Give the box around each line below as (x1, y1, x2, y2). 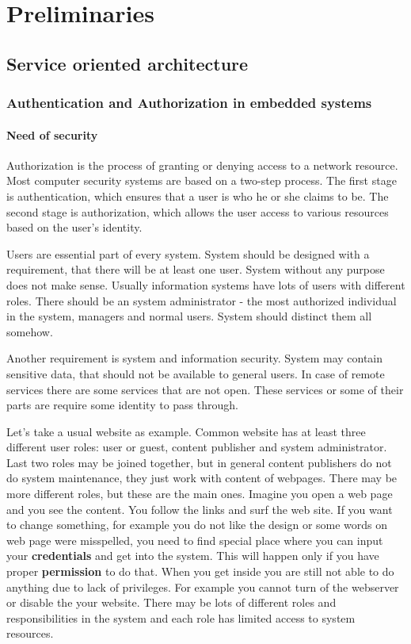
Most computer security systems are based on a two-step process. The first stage (6, 172, 397, 189)
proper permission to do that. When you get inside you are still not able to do (6, 563, 394, 580)
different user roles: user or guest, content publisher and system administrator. (6, 439, 387, 455)
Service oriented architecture (6, 51, 249, 75)
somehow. (6, 323, 53, 339)
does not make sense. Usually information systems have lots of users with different (6, 276, 405, 293)
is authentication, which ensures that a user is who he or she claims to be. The (6, 187, 389, 204)
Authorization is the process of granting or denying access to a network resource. (6, 156, 398, 173)
